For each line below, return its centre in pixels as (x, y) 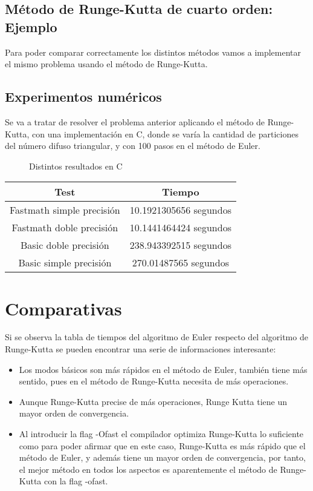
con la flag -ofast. (76, 481)
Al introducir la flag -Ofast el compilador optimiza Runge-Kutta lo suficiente (161, 434)
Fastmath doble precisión (65, 228)
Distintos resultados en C (76, 166)
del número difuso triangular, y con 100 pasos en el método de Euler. (133, 146)
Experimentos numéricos (83, 97)
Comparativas (63, 308)
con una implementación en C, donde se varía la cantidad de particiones (165, 133)
